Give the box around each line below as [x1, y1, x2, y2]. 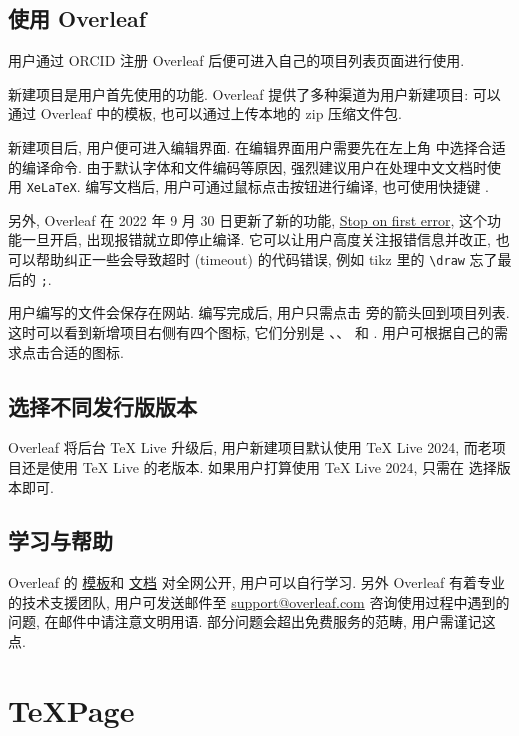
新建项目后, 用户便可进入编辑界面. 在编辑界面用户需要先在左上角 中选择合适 [8, 136, 506, 157]
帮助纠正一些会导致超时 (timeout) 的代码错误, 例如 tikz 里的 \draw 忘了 [35, 249, 498, 270]
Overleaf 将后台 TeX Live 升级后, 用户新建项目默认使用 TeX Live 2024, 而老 [8, 437, 492, 458]
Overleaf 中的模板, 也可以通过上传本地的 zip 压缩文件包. [40, 103, 402, 124]
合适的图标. [49, 341, 124, 362]
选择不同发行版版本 [8, 390, 197, 421]
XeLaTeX [26, 181, 77, 196]
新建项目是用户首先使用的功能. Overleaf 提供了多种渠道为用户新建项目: [8, 83, 469, 104]
